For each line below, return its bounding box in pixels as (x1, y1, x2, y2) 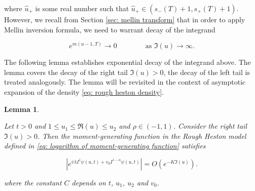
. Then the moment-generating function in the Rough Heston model (37, 130, 246, 141)
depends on (71, 177, 106, 187)
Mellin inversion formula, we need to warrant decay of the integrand (4, 24, 215, 34)
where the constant (4, 177, 62, 187)
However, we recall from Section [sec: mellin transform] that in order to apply (4, 14, 245, 24)
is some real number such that (35, 3, 129, 13)
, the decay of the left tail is (163, 66, 250, 77)
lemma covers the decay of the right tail (4, 66, 128, 77)
